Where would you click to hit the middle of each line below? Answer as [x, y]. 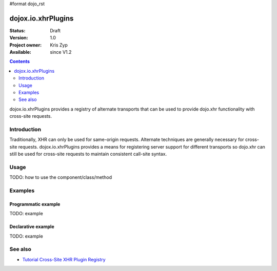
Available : [21, 52]
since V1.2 [61, 52]
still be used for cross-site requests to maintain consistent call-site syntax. [88, 154]
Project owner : [26, 45]
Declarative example [32, 227]
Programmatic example [35, 204]
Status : [17, 30]
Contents [20, 61]
